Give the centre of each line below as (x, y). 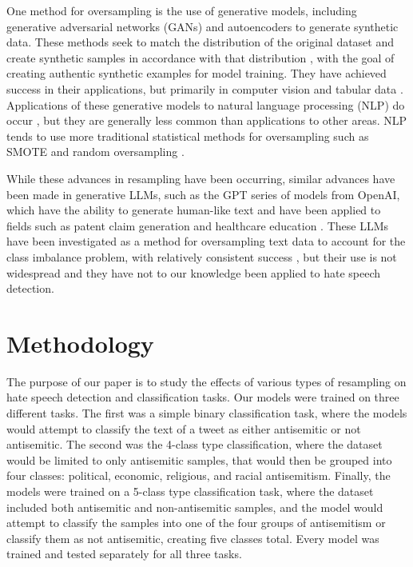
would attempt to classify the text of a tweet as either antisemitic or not (184, 428)
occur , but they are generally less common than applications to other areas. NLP (206, 120)
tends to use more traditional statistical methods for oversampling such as (188, 136)
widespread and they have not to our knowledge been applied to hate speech (194, 272)
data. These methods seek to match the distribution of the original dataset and (201, 42)
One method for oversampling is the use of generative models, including (182, 10)
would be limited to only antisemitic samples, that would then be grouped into (199, 459)
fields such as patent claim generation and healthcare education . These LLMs (197, 225)
